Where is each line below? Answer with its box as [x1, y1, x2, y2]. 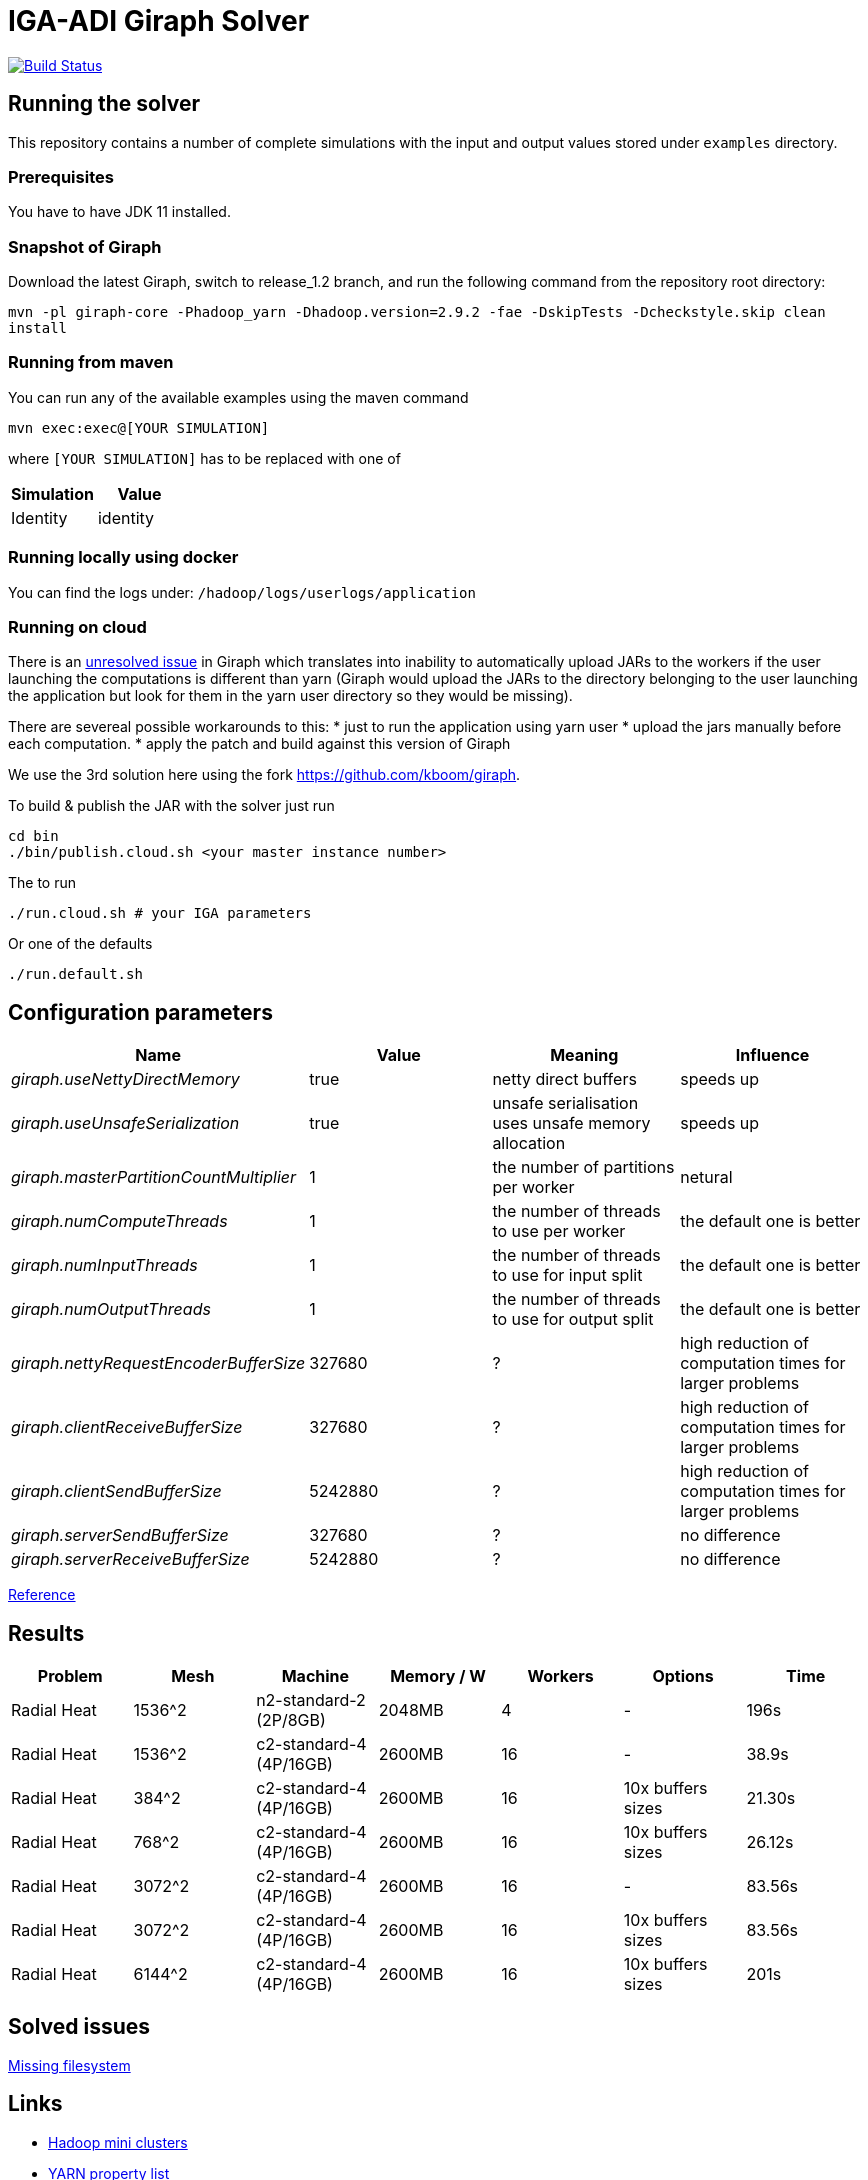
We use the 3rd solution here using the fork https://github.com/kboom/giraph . [8, 766, 521, 784]
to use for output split [492, 1309, 654, 1330]
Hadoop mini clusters [48, 2133, 188, 2151]
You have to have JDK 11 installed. [8, 203, 231, 221]
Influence [735, 1045, 810, 1066]
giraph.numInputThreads [11, 1255, 198, 1276]
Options [652, 1666, 714, 1687]
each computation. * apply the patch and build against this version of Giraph [8, 735, 511, 753]
